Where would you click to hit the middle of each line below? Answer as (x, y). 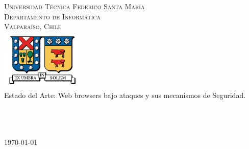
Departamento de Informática (52, 16)
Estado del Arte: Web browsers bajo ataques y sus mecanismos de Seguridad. (125, 95)
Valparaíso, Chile (33, 26)
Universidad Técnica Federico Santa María (74, 6)
